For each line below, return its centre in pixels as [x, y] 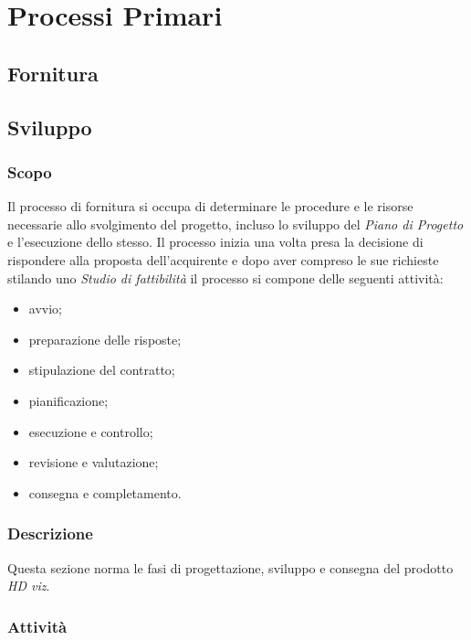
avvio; [45, 309]
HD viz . [29, 586]
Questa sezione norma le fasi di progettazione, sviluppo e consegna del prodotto [230, 567]
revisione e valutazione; [94, 462]
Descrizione [50, 533]
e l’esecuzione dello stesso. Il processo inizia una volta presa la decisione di [215, 242]
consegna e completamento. [105, 492]
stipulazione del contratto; [102, 370]
